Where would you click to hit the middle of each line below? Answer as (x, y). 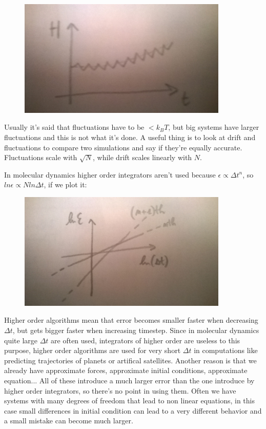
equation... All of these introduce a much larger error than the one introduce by (129, 380)
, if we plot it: (65, 184)
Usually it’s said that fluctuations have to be (74, 127)
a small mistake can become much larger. (69, 421)
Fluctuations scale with (41, 157)
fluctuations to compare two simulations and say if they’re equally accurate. (123, 147)
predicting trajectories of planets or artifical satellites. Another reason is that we (130, 360)
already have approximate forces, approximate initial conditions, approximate (126, 370)
